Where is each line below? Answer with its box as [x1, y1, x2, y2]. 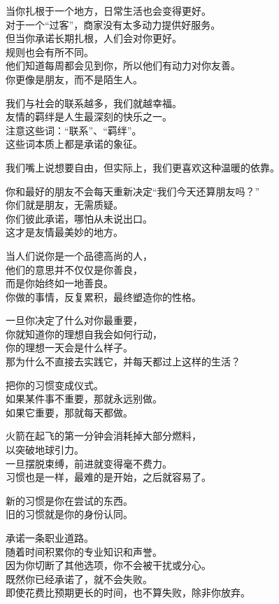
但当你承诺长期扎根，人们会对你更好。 [6, 31, 182, 45]
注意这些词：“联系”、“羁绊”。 [6, 122, 142, 137]
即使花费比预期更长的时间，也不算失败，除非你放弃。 [6, 585, 250, 600]
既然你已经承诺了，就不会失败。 [6, 571, 152, 586]
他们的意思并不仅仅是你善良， [6, 262, 143, 276]
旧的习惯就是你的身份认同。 [6, 507, 133, 521]
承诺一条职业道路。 [6, 531, 94, 545]
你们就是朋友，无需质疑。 [6, 197, 123, 212]
